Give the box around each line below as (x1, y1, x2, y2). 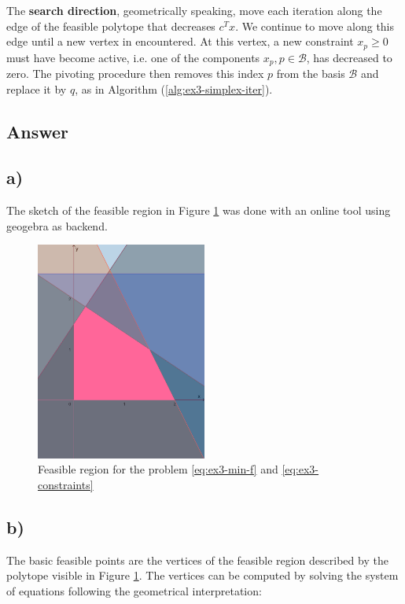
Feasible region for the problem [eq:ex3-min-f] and (38, 461, 278, 477)
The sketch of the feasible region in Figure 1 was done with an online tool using (6, 202, 391, 219)
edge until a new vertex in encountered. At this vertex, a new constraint (6, 33, 354, 50)
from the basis (276, 65, 345, 82)
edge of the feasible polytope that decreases (6, 17, 215, 34)
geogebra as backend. (6, 217, 108, 234)
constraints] (38, 477, 94, 492)
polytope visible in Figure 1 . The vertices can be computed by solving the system (6, 567, 399, 584)
